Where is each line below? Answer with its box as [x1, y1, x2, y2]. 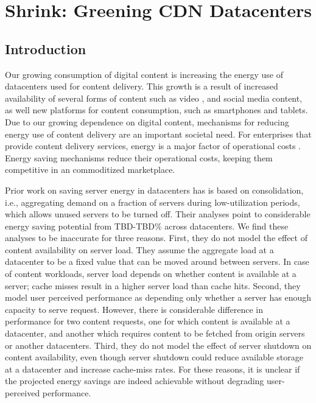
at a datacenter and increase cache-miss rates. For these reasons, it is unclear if [5, 362, 300, 375]
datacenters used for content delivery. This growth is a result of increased [5, 80, 278, 93]
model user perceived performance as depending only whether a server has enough [5, 291, 312, 304]
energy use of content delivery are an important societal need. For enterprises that [5, 127, 312, 140]
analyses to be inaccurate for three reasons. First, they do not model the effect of [5, 231, 307, 244]
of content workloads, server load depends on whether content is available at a [5, 267, 297, 280]
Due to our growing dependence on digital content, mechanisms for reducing [5, 115, 289, 128]
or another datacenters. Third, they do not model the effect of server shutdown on [5, 338, 312, 351]
